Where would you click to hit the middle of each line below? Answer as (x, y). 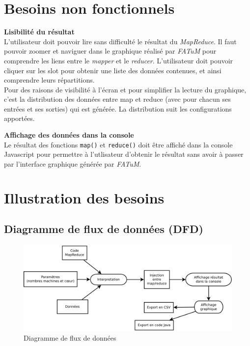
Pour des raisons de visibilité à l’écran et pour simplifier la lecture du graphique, (125, 89)
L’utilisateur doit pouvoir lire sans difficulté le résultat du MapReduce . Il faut (120, 41)
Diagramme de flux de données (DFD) (104, 229)
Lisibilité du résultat (39, 32)
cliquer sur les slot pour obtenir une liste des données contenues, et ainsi (113, 70)
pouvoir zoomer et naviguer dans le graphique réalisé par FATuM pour (110, 51)
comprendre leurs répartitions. (49, 80)
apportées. (19, 118)
